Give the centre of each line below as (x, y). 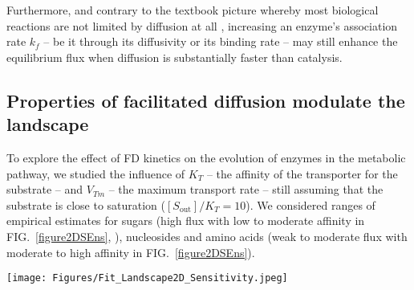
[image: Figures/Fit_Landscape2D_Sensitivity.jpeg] (147, 278)
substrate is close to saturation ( (86, 204)
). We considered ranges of (310, 204)
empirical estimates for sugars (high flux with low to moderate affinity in (186, 221)
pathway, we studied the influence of (96, 173)
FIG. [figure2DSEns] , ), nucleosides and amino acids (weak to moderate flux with (207, 236)
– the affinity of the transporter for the (302, 173)
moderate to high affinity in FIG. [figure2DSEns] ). (131, 252)
